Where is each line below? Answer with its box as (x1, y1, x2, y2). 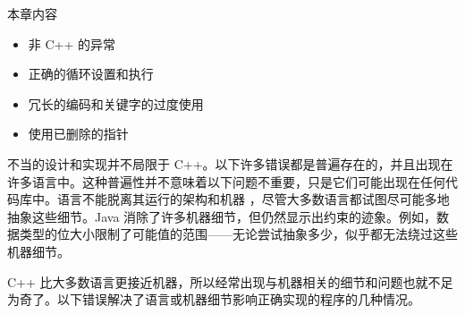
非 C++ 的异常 (28, 34, 116, 53)
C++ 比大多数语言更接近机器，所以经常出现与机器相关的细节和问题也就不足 (7, 272, 453, 291)
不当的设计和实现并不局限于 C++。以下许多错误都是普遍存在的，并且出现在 (7, 154, 453, 173)
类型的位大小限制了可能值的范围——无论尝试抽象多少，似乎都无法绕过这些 (19, 225, 458, 243)
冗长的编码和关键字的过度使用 (28, 94, 204, 113)
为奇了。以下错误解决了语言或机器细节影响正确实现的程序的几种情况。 (7, 290, 420, 309)
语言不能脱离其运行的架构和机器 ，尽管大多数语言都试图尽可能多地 (56, 190, 450, 208)
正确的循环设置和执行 (28, 64, 154, 83)
